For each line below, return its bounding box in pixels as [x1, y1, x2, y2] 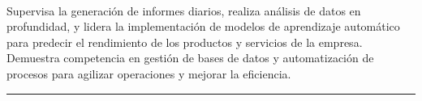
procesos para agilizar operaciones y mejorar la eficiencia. [6, 65, 291, 82]
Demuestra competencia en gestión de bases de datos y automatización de [6, 49, 374, 66]
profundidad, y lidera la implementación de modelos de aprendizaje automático [6, 18, 400, 35]
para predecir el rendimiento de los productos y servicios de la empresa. [6, 33, 363, 50]
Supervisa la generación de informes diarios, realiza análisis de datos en [6, 2, 361, 19]
